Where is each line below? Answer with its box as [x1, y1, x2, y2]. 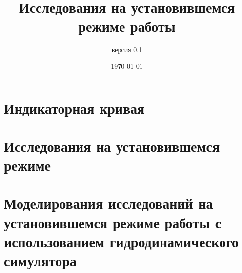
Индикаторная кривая [4, 97, 145, 117]
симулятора [4, 251, 77, 270]
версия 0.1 [111, 44, 142, 55]
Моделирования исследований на [4, 193, 213, 213]
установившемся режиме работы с [4, 212, 222, 232]
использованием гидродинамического [4, 231, 239, 251]
